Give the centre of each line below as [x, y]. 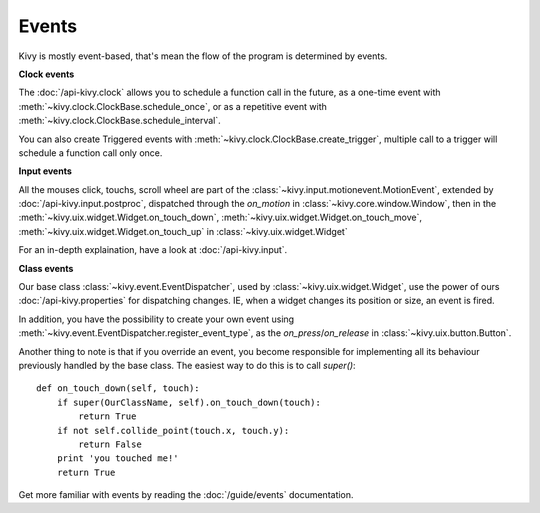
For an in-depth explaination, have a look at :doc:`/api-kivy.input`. [153, 250]
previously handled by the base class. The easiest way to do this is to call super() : [187, 365]
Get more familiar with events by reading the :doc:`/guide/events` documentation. [186, 495]
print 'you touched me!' [117, 458]
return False [110, 444]
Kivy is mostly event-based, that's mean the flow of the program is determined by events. [203, 56]
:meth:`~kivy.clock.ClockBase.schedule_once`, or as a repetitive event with [172, 106]
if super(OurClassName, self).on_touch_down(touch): [189, 402]
